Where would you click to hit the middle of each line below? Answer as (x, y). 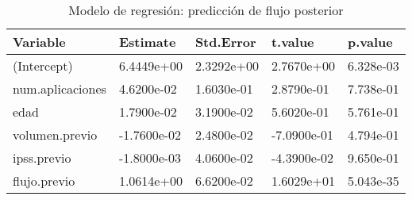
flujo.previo (44, 181)
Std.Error (225, 42)
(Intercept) (43, 65)
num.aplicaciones (60, 88)
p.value (370, 42)
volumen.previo (55, 135)
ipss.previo (42, 158)
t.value (293, 42)
